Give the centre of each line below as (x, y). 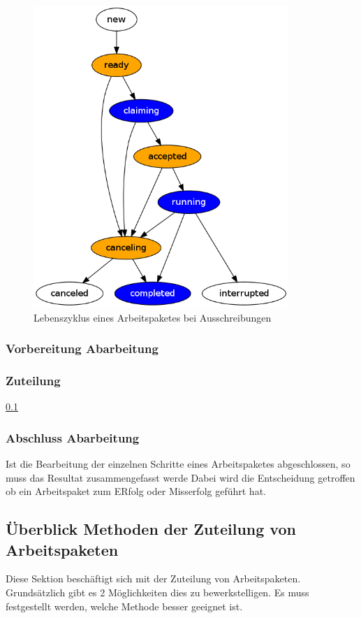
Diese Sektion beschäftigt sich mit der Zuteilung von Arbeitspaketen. (153, 579)
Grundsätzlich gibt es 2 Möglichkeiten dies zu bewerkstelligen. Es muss (157, 592)
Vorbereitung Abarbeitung (82, 348)
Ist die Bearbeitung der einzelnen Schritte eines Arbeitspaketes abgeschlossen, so (178, 464)
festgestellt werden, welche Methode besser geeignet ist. (124, 606)
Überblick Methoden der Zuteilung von (151, 529)
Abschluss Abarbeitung (73, 437)
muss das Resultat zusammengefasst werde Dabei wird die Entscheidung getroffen (180, 477)
